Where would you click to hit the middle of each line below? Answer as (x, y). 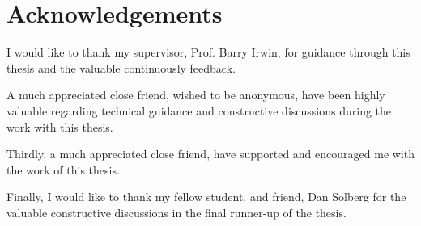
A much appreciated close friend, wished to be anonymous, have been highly (196, 95)
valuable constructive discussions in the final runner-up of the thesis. (176, 212)
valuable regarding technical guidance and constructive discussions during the (199, 110)
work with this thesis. (60, 126)
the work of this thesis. (63, 169)
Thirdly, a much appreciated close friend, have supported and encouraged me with (210, 154)
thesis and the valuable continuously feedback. (121, 67)
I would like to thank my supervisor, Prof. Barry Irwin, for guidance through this (208, 52)
